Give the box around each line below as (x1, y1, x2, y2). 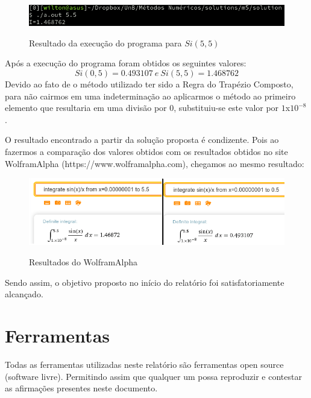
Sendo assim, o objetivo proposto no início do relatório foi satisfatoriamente (5, 276, 284, 288)
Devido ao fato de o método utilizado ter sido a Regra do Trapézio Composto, (5, 78, 294, 90)
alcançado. (5, 288, 43, 300)
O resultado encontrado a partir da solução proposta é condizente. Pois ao (5, 133, 279, 146)
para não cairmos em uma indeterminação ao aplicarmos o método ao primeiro (5, 89, 296, 102)
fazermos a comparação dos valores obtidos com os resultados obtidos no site (5, 145, 288, 158)
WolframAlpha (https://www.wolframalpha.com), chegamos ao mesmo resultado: (5, 157, 304, 169)
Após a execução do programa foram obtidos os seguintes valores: (5, 57, 247, 69)
